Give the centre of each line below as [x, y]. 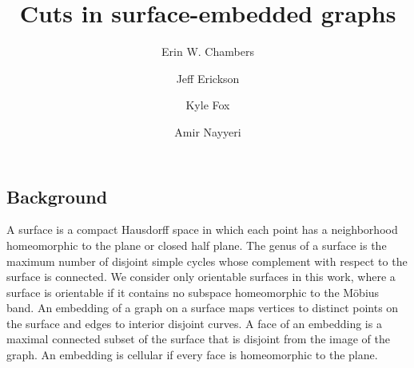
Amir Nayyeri [208, 131]
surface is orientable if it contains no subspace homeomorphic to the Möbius [193, 292]
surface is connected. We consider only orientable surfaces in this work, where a [201, 277]
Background [57, 196]
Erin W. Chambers [208, 51]
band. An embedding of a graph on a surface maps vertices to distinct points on [203, 308]
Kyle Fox [208, 105]
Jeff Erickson [208, 78]
